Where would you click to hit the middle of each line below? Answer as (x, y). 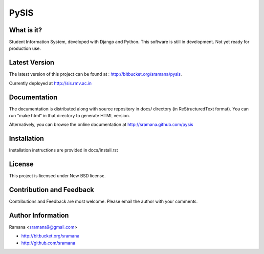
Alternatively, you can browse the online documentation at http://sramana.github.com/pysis (101, 125)
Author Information (39, 215)
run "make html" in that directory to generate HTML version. (70, 116)
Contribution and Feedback (52, 190)
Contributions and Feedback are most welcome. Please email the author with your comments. (103, 201)
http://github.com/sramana (48, 243)
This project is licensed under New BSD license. (57, 176)
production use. (25, 48)
